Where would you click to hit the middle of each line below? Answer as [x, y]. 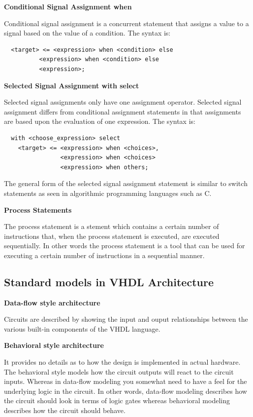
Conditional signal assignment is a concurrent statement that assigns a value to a [126, 23]
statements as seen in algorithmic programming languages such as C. [108, 193]
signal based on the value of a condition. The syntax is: [87, 33]
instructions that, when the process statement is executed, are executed [112, 236]
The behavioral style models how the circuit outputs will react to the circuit [119, 371]
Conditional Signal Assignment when [68, 6]
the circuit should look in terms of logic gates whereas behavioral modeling [117, 400]
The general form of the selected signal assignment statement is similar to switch [126, 183]
